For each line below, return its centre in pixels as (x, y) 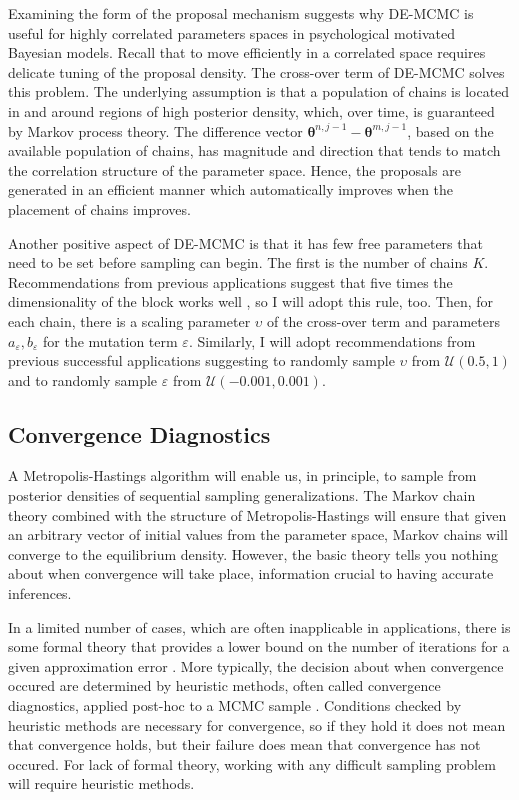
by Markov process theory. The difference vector (155, 130)
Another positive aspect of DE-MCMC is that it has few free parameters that (245, 242)
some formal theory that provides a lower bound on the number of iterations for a (259, 646)
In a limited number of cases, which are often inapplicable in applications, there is (259, 626)
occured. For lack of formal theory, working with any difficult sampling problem (252, 763)
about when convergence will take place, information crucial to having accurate (251, 573)
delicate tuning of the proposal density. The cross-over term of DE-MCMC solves (256, 71)
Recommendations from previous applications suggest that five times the (230, 281)
